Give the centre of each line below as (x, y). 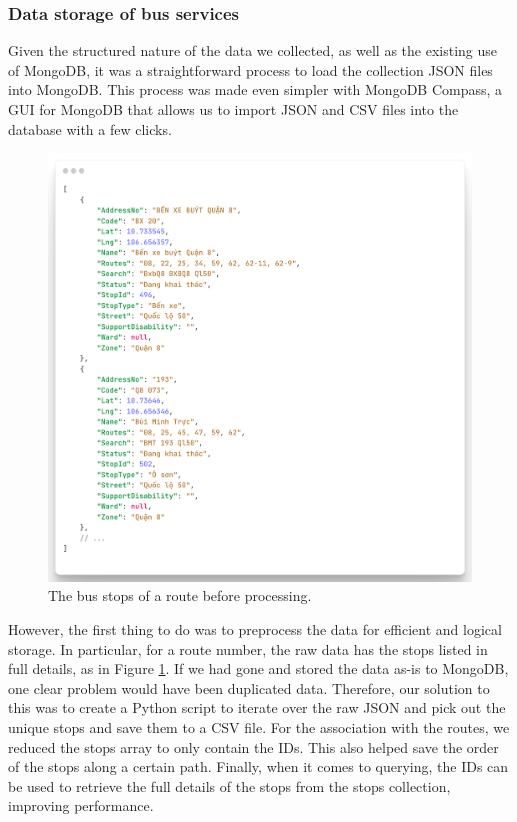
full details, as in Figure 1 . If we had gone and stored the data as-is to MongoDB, (258, 668)
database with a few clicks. (90, 128)
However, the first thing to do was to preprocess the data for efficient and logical (255, 628)
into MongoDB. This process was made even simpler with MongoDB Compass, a (255, 89)
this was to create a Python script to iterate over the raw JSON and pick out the (257, 707)
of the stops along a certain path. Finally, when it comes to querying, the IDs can (258, 766)
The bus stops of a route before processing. (180, 595)
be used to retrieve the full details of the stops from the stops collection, (229, 785)
